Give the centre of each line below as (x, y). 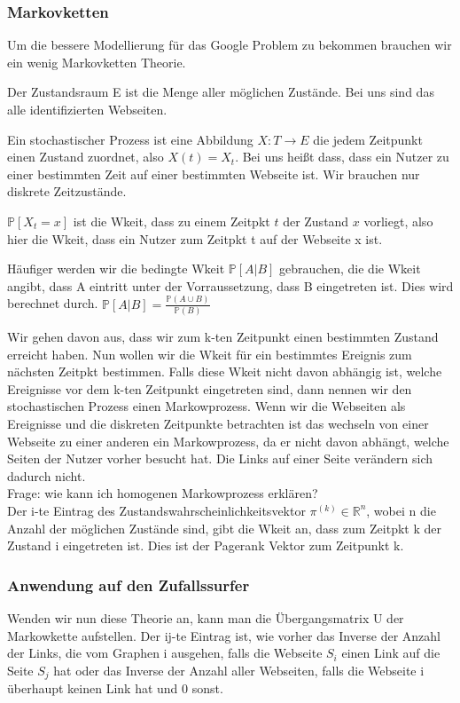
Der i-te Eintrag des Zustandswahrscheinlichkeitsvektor (156, 510)
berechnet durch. (53, 303)
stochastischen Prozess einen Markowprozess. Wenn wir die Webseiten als (207, 406)
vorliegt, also (398, 221)
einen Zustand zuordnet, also (86, 157)
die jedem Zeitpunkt (368, 139)
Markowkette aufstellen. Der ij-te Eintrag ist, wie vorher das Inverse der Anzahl (224, 635)
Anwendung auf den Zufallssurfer (129, 585)
